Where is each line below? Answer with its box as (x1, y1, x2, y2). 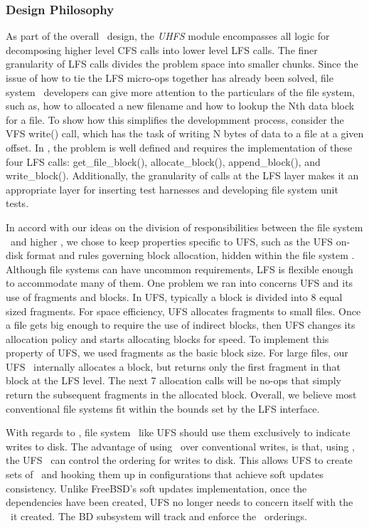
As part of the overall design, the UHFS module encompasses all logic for (6, 28, 330, 43)
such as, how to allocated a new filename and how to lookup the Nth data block (6, 98, 355, 113)
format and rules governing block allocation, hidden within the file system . (26, 248, 355, 263)
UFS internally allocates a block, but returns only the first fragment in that (6, 359, 341, 374)
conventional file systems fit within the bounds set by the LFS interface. (6, 401, 320, 416)
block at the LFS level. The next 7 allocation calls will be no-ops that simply (6, 373, 341, 388)
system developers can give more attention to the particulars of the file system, (6, 84, 355, 99)
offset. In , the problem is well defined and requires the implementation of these (6, 139, 353, 154)
